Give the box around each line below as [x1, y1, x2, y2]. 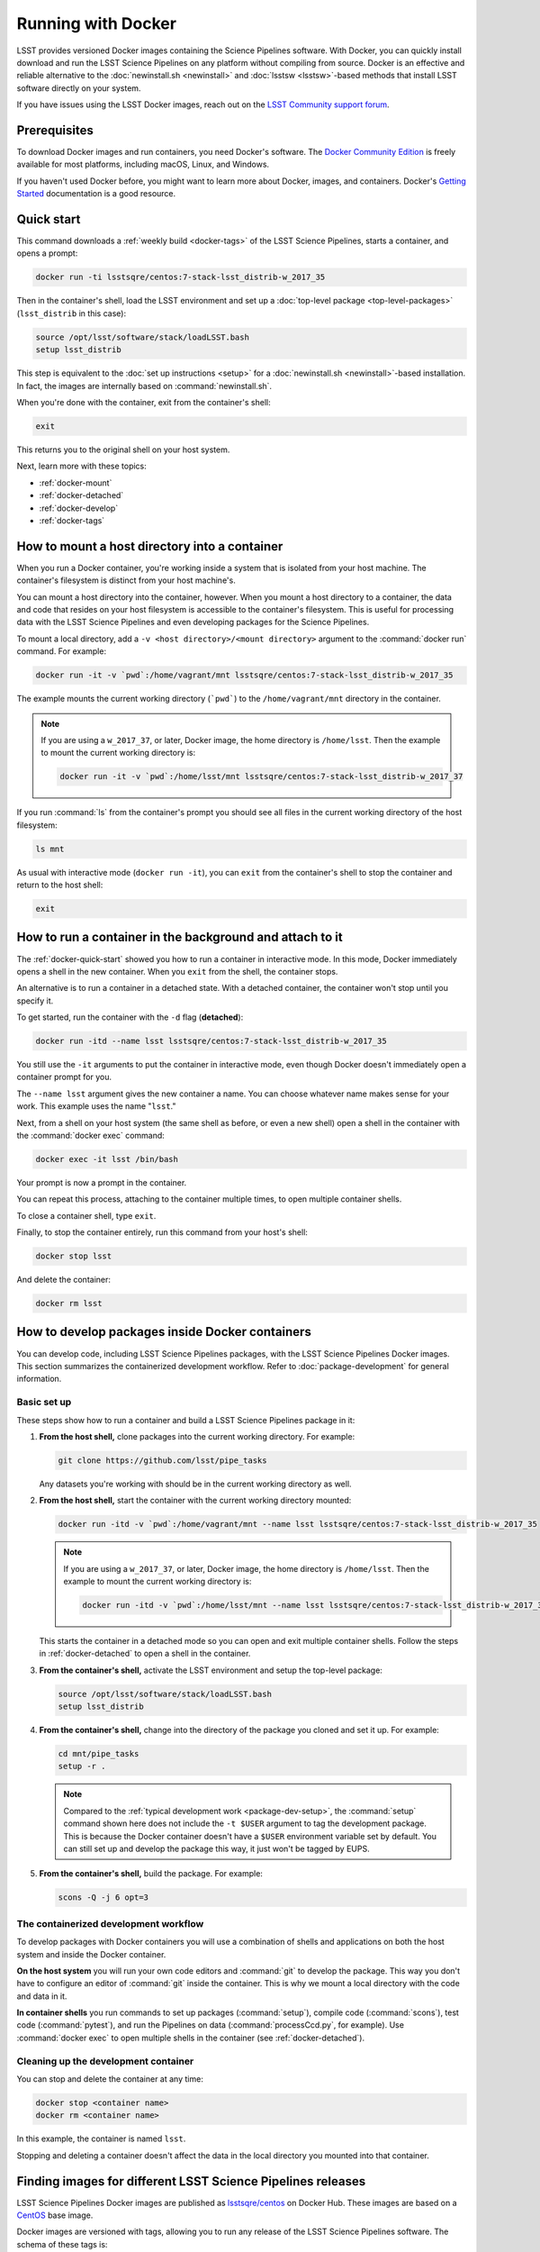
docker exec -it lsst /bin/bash [35, 1154, 179, 1164]
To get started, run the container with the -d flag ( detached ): [16, 1012, 244, 1022]
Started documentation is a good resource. [16, 188, 176, 199]
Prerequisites [16, 123, 94, 138]
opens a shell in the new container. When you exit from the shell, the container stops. [16, 966, 338, 976]
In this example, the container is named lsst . [16, 2133, 186, 2144]
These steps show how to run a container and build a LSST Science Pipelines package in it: [16, 1414, 355, 1425]
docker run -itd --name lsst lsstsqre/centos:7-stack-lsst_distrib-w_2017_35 [35, 1036, 387, 1047]
